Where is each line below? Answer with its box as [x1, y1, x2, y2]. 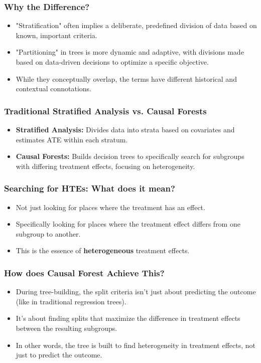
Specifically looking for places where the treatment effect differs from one [16, 219, 240, 229]
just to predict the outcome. [16, 349, 102, 360]
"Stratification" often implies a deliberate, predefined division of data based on [16, 20, 257, 31]
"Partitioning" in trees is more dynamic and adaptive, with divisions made [16, 47, 244, 57]
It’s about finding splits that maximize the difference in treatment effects [16, 313, 240, 323]
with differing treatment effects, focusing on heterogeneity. [16, 160, 195, 171]
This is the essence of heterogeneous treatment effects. [16, 245, 190, 256]
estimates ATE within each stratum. [16, 134, 128, 144]
